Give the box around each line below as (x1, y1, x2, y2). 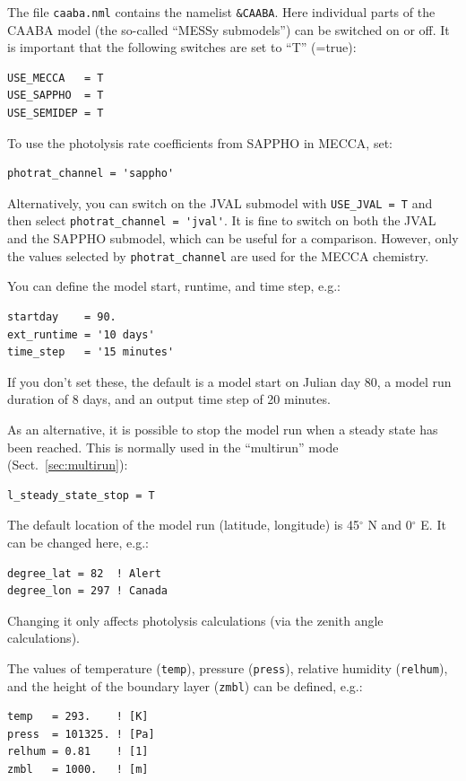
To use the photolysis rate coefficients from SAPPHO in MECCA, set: (7, 133, 393, 152)
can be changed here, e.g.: (7, 532, 149, 551)
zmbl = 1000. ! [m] (7, 762, 149, 776)
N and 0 (367, 515, 412, 534)
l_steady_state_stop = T (7, 488, 155, 502)
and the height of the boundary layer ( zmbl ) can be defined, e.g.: (7, 676, 363, 695)
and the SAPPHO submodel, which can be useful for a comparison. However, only (7, 229, 459, 248)
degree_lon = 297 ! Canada (7, 584, 168, 598)
